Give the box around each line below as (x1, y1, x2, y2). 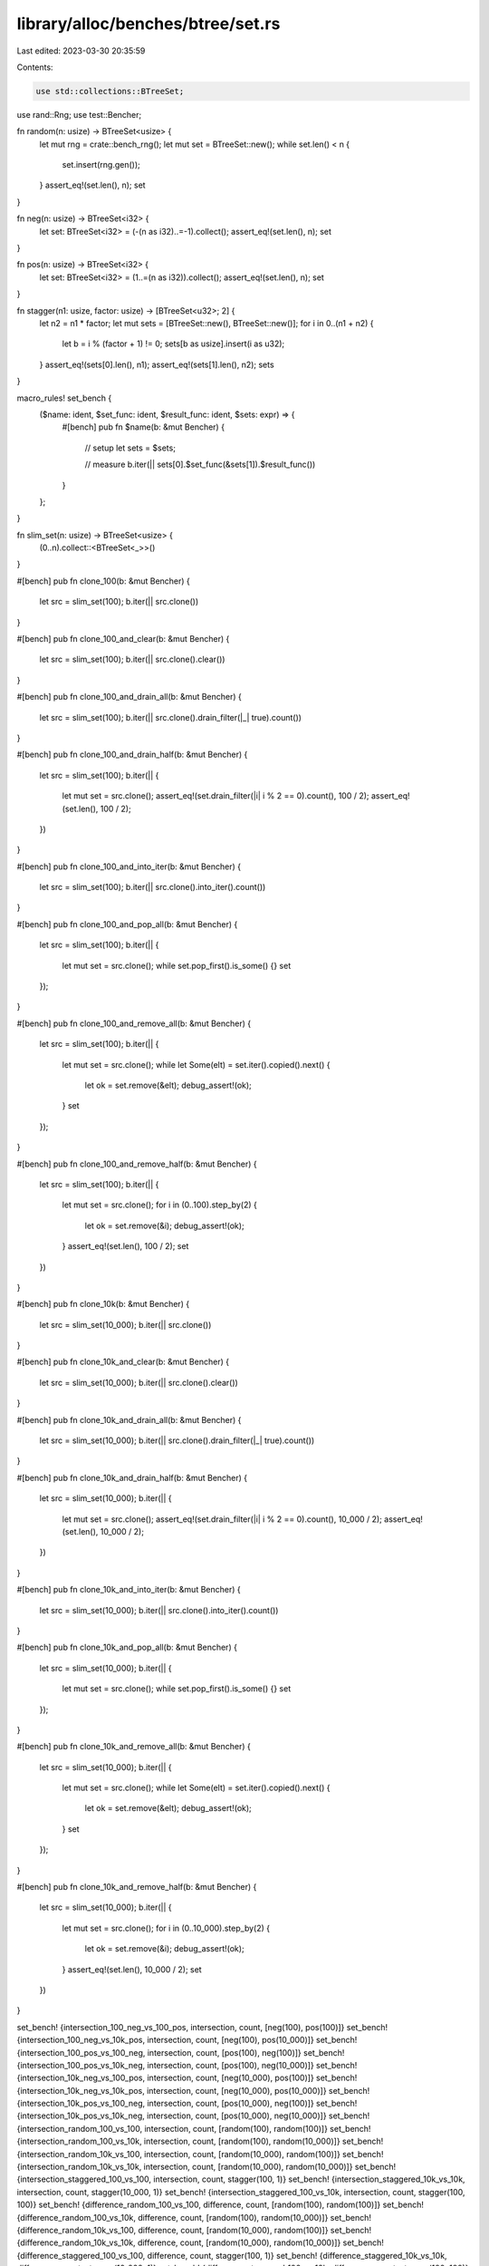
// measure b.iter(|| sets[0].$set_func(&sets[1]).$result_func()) (84, 459, 316, 470)
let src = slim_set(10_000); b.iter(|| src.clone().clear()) (39, 1377, 239, 1388)
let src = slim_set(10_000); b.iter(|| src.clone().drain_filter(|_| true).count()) (39, 1435, 315, 1446)
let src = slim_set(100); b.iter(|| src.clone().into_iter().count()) (39, 882, 266, 893)
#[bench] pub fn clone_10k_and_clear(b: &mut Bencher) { (16, 1356, 230, 1368)
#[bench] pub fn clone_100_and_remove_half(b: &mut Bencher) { (16, 1158, 257, 1169)
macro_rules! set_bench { (16, 392, 112, 403)
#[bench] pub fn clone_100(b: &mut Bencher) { (16, 576, 190, 586)
